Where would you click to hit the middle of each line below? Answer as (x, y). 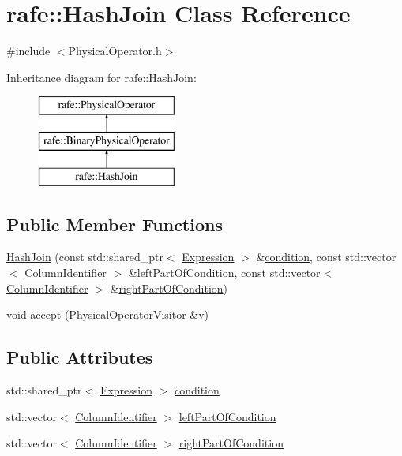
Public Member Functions (115, 224)
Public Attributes (80, 357)
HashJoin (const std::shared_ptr (85, 257)
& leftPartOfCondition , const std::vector (224, 273)
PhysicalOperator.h (115, 51)
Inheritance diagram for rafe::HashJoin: (101, 77)
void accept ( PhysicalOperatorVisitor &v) (108, 314)
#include (28, 51)
